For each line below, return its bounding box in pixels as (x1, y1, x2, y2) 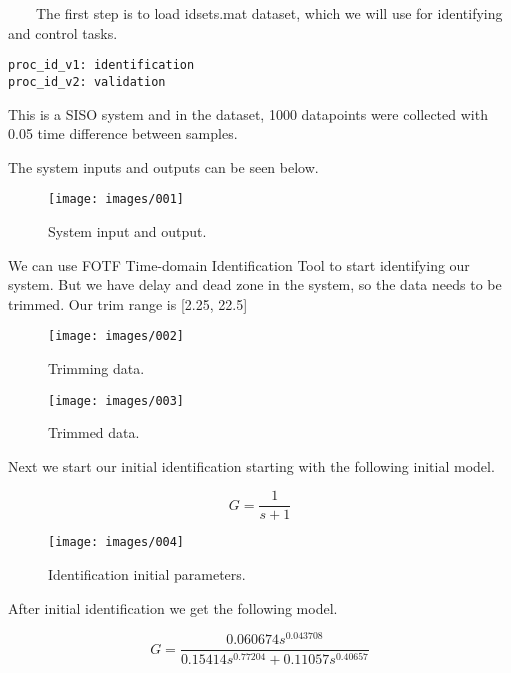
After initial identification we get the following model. (8, 597, 338, 618)
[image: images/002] (48, 329, 185, 344)
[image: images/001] (48, 192, 185, 207)
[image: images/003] (48, 393, 185, 408)
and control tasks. (8, 22, 118, 43)
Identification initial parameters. (48, 564, 246, 585)
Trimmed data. (48, 422, 140, 443)
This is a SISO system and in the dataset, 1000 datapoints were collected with (8, 103, 488, 124)
